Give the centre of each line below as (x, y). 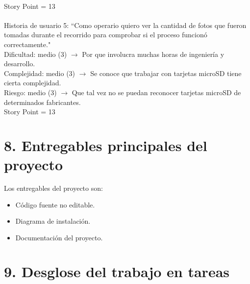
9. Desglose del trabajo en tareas (117, 271)
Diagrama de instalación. (53, 221)
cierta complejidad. (33, 83)
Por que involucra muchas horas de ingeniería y (153, 54)
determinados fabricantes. (42, 102)
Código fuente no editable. (55, 204)
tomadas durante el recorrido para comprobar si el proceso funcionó (106, 35)
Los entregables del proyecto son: (53, 188)
